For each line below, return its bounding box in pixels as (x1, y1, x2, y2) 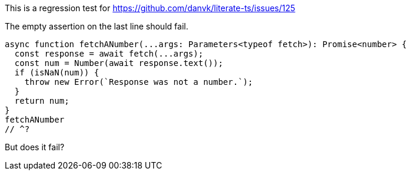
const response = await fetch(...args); (14, 49, 204, 58)
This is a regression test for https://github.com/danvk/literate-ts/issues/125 (5, 3, 296, 13)
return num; (14, 96, 69, 105)
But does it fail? (5, 142, 65, 152)
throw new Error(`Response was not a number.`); (24, 77, 253, 87)
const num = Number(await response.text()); (14, 58, 223, 68)
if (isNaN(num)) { (14, 68, 100, 77)
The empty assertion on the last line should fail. (5, 21, 188, 31)
